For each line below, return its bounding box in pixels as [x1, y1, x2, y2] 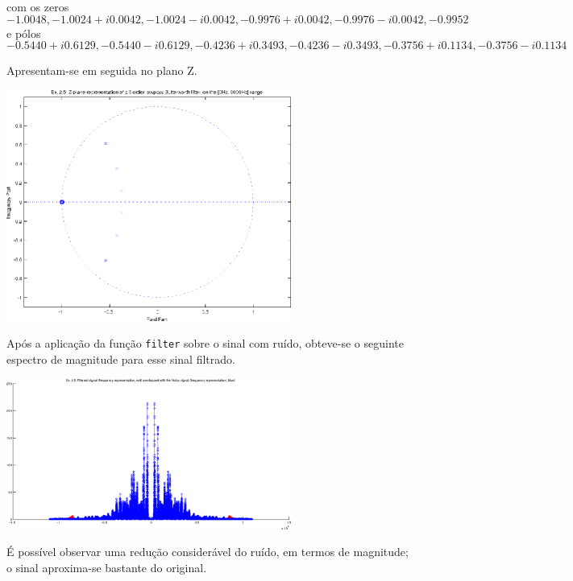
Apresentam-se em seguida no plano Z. [6, 62, 197, 79]
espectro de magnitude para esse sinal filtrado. [6, 350, 235, 367]
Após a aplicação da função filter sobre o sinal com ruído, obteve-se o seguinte [6, 335, 404, 352]
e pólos [6, 24, 41, 41]
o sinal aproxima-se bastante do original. [6, 558, 207, 575]
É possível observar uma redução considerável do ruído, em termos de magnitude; [6, 543, 409, 560]
